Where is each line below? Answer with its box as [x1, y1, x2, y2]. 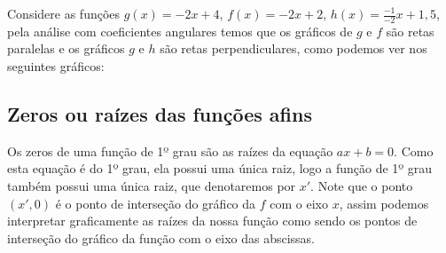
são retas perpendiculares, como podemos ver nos [160, 39, 427, 58]
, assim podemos [339, 194, 429, 212]
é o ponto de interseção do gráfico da [55, 194, 256, 212]
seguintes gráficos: [7, 57, 105, 75]
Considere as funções [7, 4, 121, 22]
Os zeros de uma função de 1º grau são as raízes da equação [7, 141, 333, 160]
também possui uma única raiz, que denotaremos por [7, 177, 296, 194]
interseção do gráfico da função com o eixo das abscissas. [7, 228, 315, 247]
